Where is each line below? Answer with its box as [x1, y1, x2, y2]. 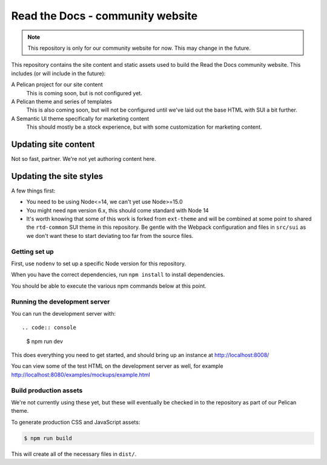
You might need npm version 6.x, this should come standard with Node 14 [26, 206, 209, 214]
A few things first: [11, 187, 56, 194]
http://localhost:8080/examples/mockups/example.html [11, 371, 151, 378]
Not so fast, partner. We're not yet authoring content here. [11, 155, 156, 162]
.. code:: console [22, 324, 77, 331]
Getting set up [11, 247, 54, 256]
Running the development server [11, 297, 110, 306]
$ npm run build [24, 435, 73, 441]
